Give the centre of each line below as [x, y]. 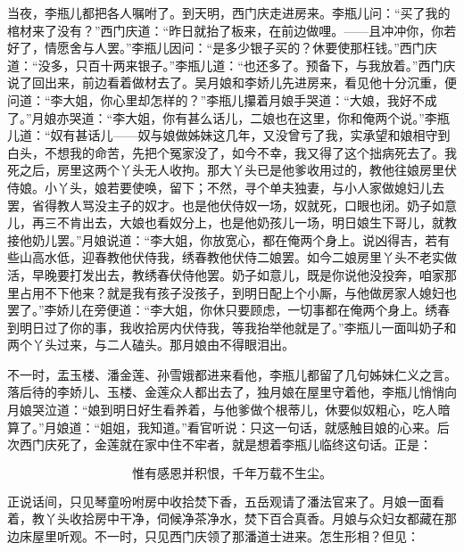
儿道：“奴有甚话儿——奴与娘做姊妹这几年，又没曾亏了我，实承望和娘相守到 [229, 135]
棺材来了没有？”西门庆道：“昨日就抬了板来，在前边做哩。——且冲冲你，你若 [232, 30]
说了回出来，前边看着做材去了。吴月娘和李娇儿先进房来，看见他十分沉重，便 [232, 82]
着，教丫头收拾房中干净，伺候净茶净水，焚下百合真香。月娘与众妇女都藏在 [226, 518]
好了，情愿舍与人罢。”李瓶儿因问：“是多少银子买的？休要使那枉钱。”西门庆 [222, 48]
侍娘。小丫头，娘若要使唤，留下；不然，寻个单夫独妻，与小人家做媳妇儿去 [226, 187]
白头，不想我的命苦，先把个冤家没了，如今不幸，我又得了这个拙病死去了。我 [232, 152]
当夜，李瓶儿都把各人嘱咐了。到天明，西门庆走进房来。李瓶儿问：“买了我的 [229, 12]
